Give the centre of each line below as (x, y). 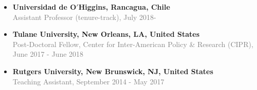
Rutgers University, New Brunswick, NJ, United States (113, 71)
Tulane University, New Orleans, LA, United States (106, 34)
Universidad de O (44, 7)
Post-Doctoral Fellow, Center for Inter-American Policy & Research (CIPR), (133, 44)
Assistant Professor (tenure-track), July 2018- (84, 17)
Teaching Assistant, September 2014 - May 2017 (88, 81)
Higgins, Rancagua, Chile (124, 7)
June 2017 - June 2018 (48, 54)
